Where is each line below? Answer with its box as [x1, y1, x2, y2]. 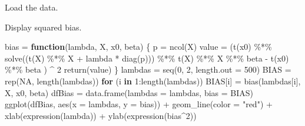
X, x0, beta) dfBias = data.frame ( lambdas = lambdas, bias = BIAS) [5, 86, 253, 98]
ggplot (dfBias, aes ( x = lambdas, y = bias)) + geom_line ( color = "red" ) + [5, 98, 273, 110]
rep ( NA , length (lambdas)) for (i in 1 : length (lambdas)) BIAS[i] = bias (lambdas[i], [5, 74, 301, 87]
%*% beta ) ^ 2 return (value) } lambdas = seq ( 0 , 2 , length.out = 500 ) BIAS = [5, 63, 291, 76]
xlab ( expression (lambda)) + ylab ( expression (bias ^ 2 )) [5, 109, 197, 121]
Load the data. [5, 1, 58, 13]
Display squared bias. [5, 21, 82, 33]
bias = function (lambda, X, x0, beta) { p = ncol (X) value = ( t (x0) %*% [5, 40, 272, 53]
